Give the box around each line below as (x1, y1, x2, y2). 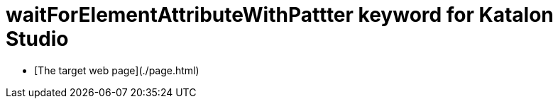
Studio (6, 27, 69, 51)
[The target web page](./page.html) (34, 64, 199, 76)
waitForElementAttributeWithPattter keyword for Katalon (6, 3, 554, 27)
